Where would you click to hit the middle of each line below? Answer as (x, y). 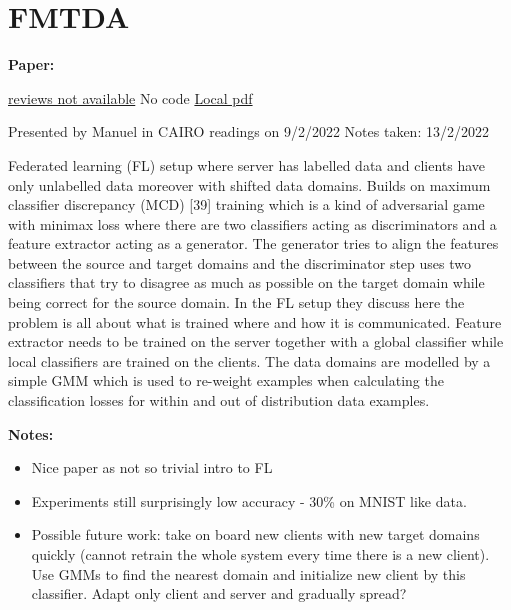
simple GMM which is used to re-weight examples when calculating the (226, 380)
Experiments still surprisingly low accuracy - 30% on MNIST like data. (249, 500)
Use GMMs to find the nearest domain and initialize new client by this (248, 573)
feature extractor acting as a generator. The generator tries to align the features (253, 243)
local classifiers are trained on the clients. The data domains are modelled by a (249, 360)
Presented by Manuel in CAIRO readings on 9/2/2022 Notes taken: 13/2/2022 (248, 131)
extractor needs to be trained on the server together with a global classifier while (256, 341)
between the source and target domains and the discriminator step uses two (239, 262)
